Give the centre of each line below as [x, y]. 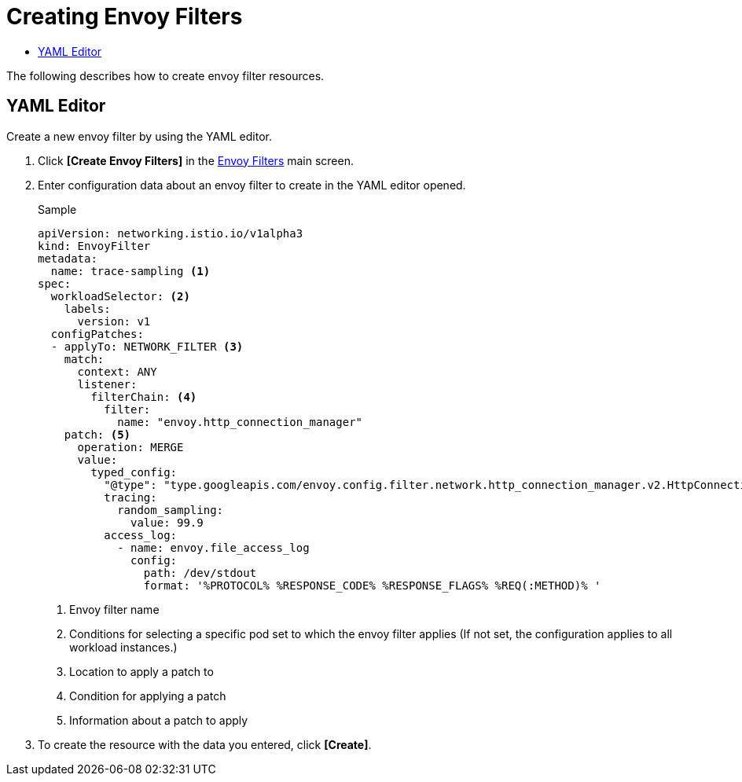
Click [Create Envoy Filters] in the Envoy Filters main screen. [196, 160]
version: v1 [114, 321]
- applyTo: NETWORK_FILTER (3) [147, 346]
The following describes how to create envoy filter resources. [165, 75]
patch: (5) [97, 434]
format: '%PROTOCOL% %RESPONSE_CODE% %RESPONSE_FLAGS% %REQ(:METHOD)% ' [372, 585]
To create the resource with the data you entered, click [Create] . [205, 744]
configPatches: [97, 334]
